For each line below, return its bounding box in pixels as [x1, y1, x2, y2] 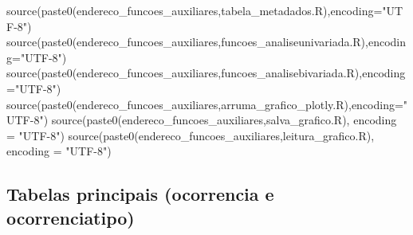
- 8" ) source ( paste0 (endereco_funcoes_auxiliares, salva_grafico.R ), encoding [29, 112, 397, 128]
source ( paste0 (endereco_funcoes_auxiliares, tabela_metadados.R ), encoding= [6, 2, 383, 18]
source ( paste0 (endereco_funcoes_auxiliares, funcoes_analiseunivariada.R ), [6, 33, 368, 50]
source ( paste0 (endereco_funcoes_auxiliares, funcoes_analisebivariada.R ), [6, 65, 363, 81]
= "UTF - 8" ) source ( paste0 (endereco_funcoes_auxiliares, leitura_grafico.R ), [6, 127, 375, 143]
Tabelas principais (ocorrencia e [6, 182, 274, 206]
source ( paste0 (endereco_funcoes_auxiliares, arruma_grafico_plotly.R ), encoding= [6, 96, 403, 112]
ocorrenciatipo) [6, 205, 135, 229]
